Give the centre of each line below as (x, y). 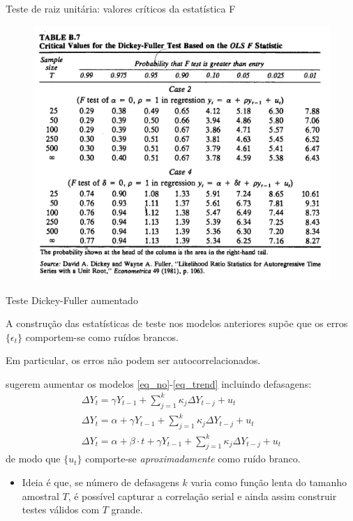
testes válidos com (61, 509)
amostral (40, 496)
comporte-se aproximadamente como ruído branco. (193, 459)
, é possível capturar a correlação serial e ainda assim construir (202, 496)
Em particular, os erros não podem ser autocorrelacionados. (133, 360)
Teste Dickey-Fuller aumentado (72, 300)
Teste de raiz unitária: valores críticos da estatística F (121, 8)
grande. (127, 509)
